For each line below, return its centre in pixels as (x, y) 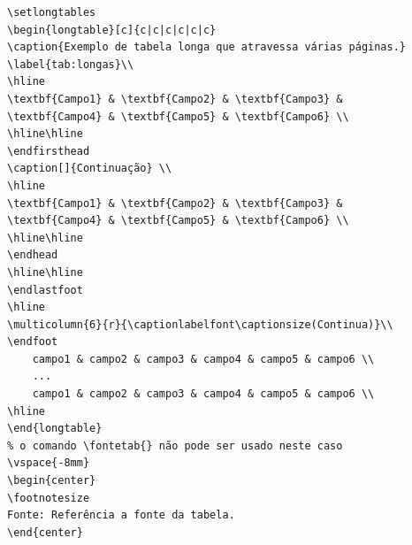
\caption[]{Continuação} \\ (90, 169)
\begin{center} (52, 481)
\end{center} (45, 532)
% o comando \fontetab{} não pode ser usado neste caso (175, 445)
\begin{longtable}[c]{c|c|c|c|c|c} (112, 30)
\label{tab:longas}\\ (71, 64)
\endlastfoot (45, 290)
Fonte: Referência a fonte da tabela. (121, 515)
